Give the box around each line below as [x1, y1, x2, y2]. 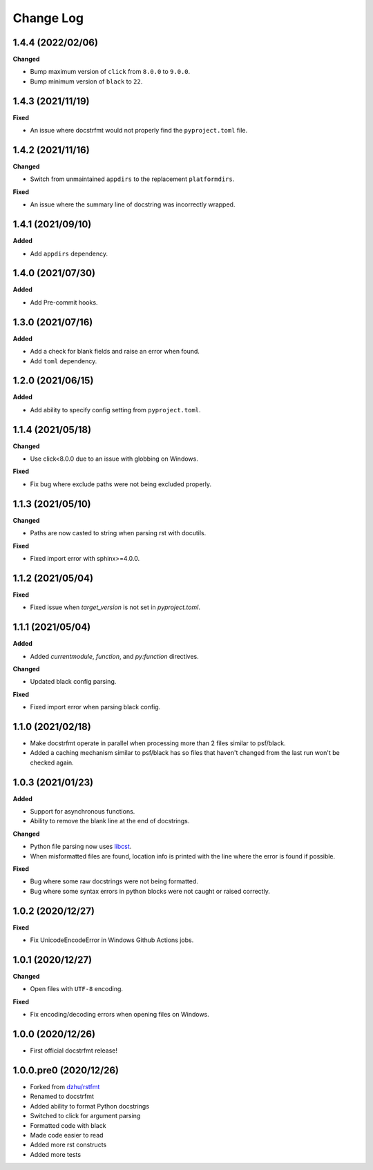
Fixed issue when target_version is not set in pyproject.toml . [30, 603, 200, 611]
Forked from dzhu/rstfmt [30, 1083, 100, 1091]
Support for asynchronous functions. [30, 807, 135, 816]
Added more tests [30, 1150, 82, 1158]
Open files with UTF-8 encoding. [30, 985, 124, 993]
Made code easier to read [30, 1131, 104, 1139]
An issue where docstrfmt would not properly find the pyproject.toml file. [30, 126, 248, 135]
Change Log [12, 10, 84, 26]
